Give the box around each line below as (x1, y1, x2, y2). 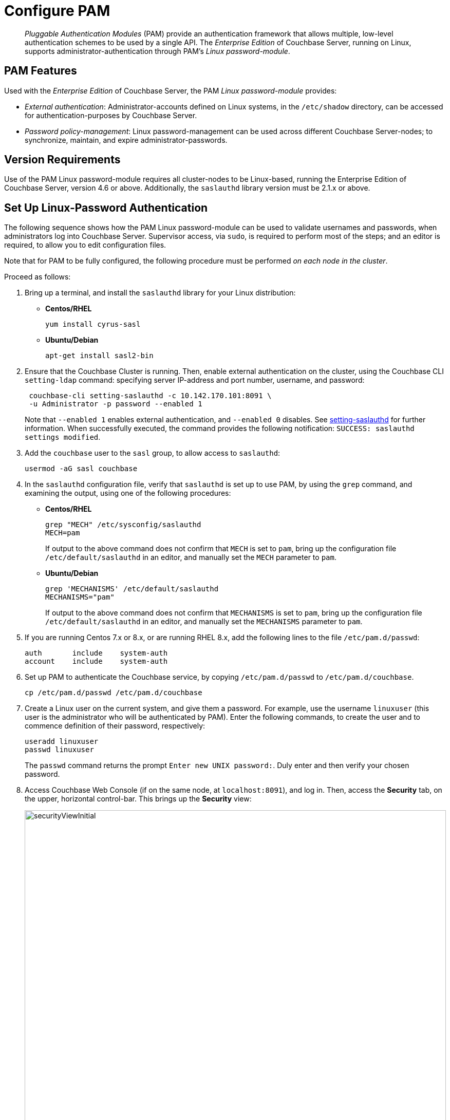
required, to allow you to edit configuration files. (4, 240, 166, 250)
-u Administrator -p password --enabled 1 (29, 400, 202, 408)
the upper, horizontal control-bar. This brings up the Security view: (25, 794, 252, 804)
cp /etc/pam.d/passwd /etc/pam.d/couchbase (25, 688, 202, 697)
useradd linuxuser (25, 737, 99, 746)
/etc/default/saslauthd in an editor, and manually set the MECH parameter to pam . (45, 553, 336, 562)
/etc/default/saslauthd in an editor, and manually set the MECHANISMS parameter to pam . (45, 617, 363, 626)
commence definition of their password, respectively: (25, 721, 205, 731)
